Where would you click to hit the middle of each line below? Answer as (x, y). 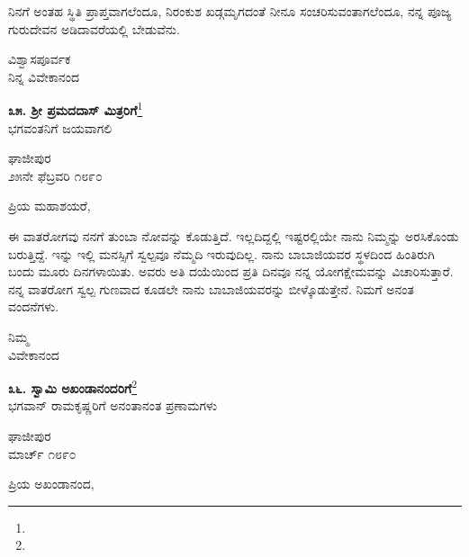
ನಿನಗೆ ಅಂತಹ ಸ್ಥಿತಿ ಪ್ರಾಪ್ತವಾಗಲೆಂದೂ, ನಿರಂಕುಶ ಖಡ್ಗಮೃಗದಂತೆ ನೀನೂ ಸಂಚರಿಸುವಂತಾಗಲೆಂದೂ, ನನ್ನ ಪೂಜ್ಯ (230, 11)
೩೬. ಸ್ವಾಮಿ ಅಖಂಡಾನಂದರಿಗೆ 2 (73, 386)
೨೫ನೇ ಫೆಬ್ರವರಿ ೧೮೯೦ (55, 175)
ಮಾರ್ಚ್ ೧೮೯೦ (42, 453)
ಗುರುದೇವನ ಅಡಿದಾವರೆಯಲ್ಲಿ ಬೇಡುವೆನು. (94, 28)
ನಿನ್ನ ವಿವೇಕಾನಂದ (44, 76)
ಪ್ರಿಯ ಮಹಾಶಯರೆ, (50, 206)
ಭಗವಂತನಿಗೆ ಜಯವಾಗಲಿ (60, 127)
